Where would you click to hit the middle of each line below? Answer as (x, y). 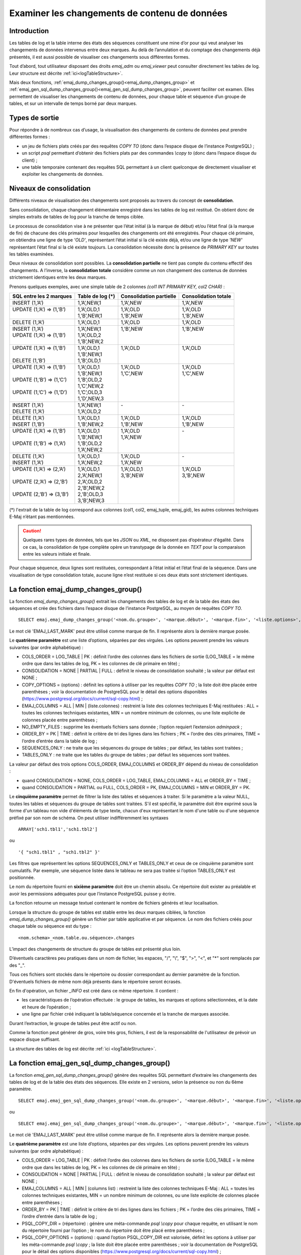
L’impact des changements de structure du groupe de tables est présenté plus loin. (95, 949)
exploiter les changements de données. (63, 174)
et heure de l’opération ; (46, 1007)
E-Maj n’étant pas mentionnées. (42, 517)
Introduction (29, 31)
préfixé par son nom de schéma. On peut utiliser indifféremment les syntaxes (89, 818)
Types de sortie (34, 118)
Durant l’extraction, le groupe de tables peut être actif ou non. (73, 1023)
